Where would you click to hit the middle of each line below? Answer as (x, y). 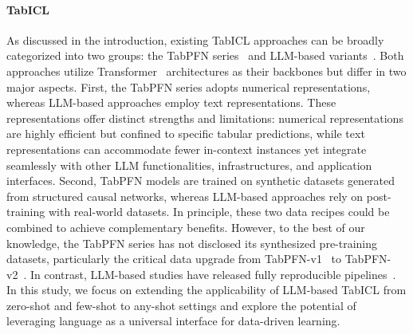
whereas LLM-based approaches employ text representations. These (171, 102)
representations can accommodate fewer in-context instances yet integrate (187, 149)
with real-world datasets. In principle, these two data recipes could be (219, 212)
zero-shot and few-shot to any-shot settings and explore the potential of (181, 305)
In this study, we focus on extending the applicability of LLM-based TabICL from (206, 290)
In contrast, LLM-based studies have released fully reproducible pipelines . (213, 274)
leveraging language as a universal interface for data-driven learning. (173, 321)
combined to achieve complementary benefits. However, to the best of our (186, 227)
